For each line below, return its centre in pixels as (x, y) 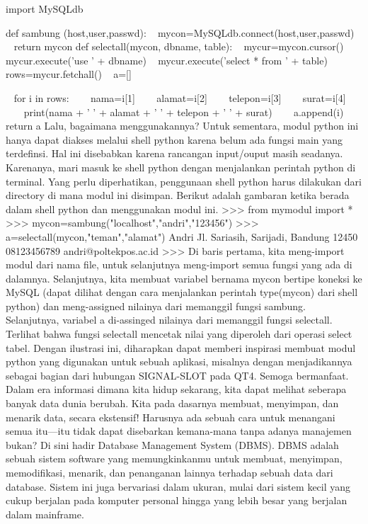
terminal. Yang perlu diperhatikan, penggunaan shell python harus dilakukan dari (184, 181)
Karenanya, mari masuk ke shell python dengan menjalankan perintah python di (181, 167)
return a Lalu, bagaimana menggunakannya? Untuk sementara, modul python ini (182, 126)
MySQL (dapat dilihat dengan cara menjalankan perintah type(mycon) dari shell (182, 292)
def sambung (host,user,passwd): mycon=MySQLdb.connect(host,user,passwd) (180, 32)
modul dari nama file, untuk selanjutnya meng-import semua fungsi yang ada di (179, 264)
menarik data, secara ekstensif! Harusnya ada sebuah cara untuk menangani (171, 417)
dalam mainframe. (45, 514)
